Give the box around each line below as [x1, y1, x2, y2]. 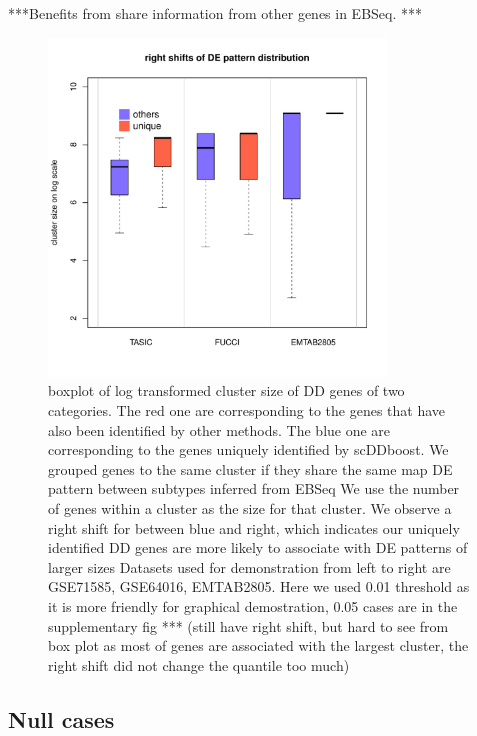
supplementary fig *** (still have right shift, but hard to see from [48, 615, 449, 636]
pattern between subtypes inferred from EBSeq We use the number [48, 478, 460, 499]
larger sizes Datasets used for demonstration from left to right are [48, 556, 451, 577]
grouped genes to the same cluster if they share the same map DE [48, 458, 453, 479]
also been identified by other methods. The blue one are [48, 419, 391, 440]
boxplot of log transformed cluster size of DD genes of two [48, 380, 405, 401]
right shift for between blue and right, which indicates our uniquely [48, 517, 460, 538]
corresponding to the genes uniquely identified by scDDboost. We [48, 439, 449, 460]
